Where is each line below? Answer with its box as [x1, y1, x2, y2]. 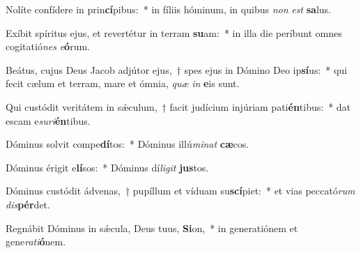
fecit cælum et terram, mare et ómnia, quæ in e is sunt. [6, 76, 240, 91]
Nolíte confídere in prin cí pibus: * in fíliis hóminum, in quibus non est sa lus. [6, 2, 331, 16]
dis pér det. [6, 197, 50, 211]
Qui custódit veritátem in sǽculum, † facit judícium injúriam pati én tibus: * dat [6, 99, 351, 114]
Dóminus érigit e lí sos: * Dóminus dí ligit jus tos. [6, 160, 209, 174]
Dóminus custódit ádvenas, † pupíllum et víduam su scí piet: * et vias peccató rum [6, 183, 355, 198]
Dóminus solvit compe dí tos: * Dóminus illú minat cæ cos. [6, 137, 249, 151]
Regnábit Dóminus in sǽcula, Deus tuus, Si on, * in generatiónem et [6, 220, 298, 235]
